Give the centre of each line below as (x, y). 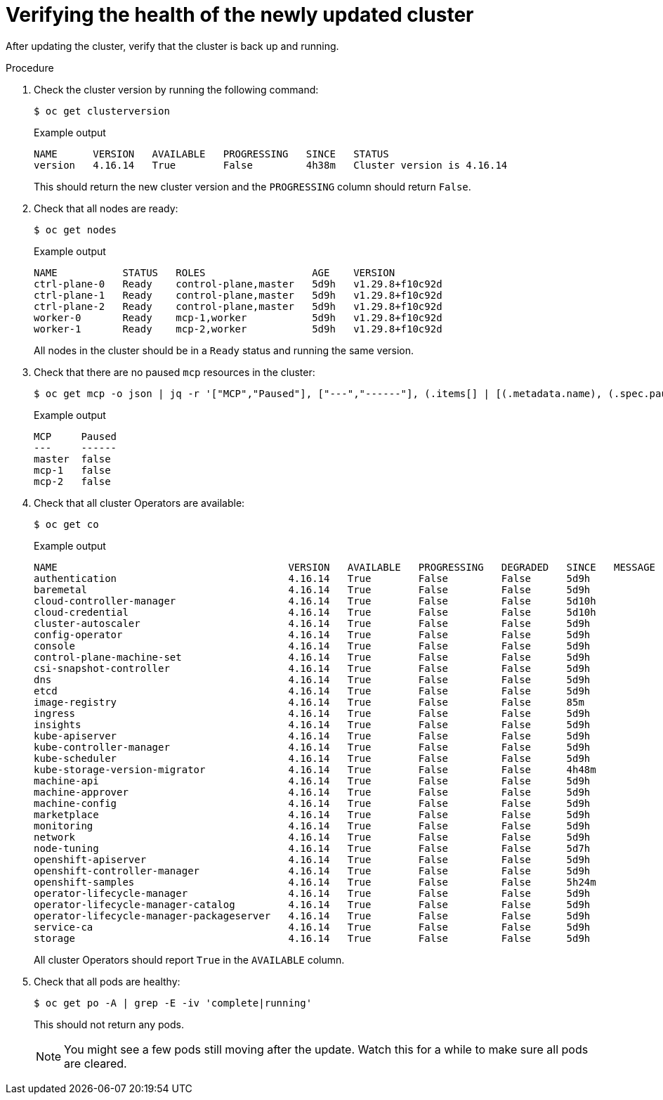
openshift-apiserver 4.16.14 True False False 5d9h (312, 859)
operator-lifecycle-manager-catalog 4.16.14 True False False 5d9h (312, 904)
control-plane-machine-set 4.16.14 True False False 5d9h (312, 657)
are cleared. (96, 1063)
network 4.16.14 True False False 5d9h (312, 837)
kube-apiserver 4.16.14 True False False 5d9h (312, 736)
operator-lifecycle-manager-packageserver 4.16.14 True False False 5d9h (312, 915)
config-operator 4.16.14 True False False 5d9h (312, 634)
